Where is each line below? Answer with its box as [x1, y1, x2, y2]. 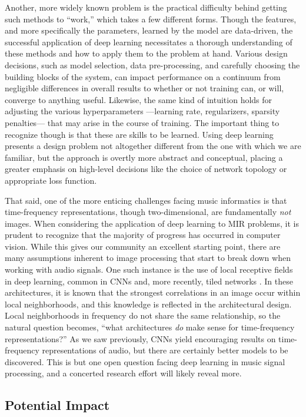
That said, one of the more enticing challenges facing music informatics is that [5, 194, 287, 206]
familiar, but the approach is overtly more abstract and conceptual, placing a [5, 151, 283, 163]
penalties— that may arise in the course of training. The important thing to [5, 116, 280, 128]
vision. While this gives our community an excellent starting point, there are [5, 240, 281, 252]
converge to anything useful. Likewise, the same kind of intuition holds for [5, 93, 272, 105]
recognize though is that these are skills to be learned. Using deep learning [5, 128, 274, 140]
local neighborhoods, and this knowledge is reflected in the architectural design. [5, 297, 292, 310]
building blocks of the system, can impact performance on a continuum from [5, 70, 281, 82]
